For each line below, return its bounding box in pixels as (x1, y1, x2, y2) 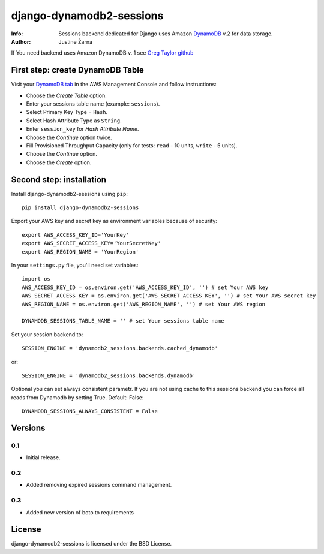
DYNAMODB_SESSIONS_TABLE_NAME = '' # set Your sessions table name (22, 318, 224, 324)
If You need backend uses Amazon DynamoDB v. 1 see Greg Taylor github (11, 49, 194, 56)
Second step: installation (11, 174, 107, 185)
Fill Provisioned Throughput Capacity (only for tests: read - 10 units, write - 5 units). (26, 141, 238, 149)
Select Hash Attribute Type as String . (26, 117, 122, 124)
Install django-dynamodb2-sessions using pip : (11, 190, 128, 197)
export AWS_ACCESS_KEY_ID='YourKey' (22, 231, 130, 238)
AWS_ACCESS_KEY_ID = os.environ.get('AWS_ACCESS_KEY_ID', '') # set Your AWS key (22, 284, 269, 291)
